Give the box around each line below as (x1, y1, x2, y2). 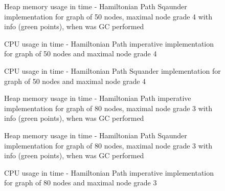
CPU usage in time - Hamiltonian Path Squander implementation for (4, 65, 221, 76)
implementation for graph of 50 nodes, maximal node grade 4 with (4, 11, 212, 22)
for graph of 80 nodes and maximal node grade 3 (4, 177, 157, 188)
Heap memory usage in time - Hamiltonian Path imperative (4, 93, 191, 103)
